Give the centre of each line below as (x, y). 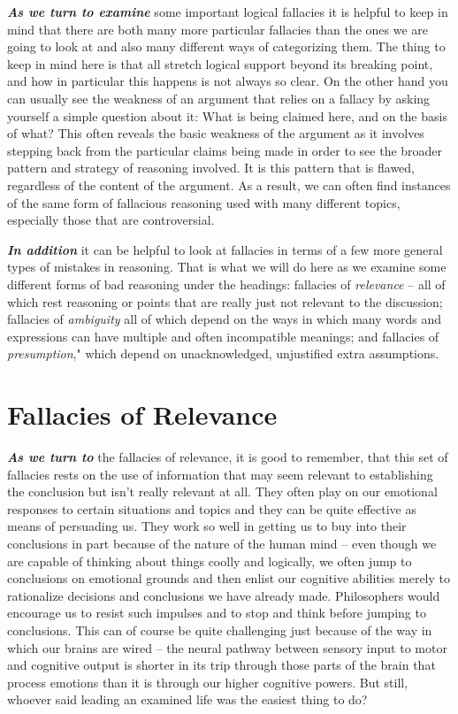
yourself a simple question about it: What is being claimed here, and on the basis (227, 115)
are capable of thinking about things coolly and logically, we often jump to (210, 560)
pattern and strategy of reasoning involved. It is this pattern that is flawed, (211, 168)
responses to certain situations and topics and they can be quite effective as (212, 508)
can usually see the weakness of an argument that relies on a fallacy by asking (219, 98)
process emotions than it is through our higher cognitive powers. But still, (208, 682)
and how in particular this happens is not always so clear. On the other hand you (228, 81)
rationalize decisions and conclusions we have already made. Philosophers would (224, 595)
